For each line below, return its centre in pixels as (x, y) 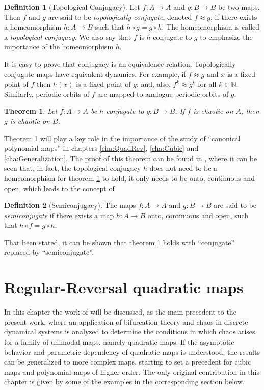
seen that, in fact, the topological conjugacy (73, 168)
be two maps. (239, 7)
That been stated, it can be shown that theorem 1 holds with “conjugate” (120, 242)
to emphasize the (226, 36)
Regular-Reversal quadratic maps (124, 287)
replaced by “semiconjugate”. (49, 252)
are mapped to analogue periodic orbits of (163, 94)
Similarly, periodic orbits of (47, 94)
